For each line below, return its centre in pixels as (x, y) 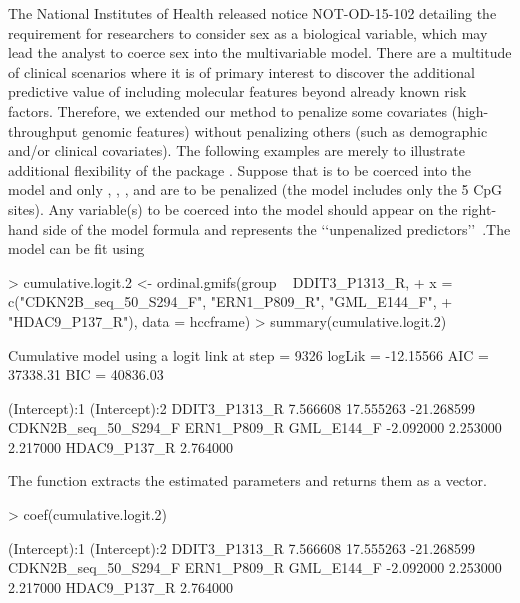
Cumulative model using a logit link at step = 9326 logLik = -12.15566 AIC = (248, 354)
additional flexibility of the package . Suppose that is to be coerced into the (239, 169)
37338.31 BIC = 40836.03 (86, 374)
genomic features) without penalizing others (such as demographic (284, 130)
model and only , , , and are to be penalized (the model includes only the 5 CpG (255, 189)
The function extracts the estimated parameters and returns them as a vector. (247, 480)
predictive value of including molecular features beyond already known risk (237, 91)
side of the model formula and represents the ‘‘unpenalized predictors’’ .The (277, 228)
